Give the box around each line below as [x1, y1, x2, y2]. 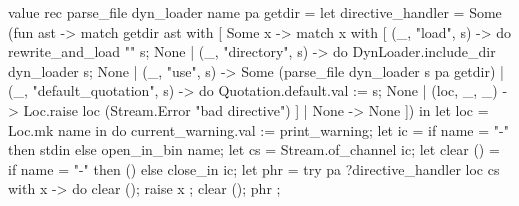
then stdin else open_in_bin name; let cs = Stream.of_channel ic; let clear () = [8, 139, 500, 160]
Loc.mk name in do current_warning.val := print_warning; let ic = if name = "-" [8, 119, 509, 140]
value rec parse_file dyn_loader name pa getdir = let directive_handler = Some [8, 2, 502, 22]
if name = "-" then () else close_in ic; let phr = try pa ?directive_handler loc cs [8, 158, 500, 179]
